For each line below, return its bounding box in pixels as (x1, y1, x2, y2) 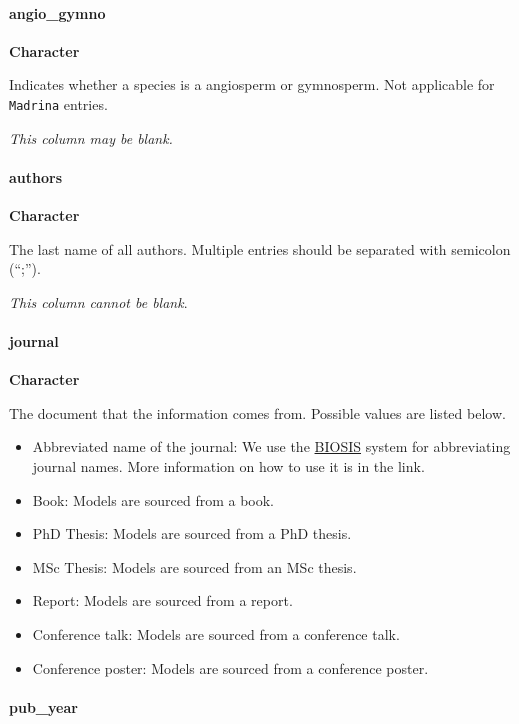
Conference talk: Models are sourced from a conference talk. (32, 623, 400, 644)
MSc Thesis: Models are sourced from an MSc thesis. (32, 556, 357, 577)
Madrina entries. (9, 93, 108, 114)
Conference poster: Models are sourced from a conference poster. (32, 657, 429, 678)
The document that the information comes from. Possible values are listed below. (9, 402, 506, 423)
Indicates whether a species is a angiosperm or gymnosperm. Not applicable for (9, 74, 495, 95)
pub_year (9, 696, 78, 717)
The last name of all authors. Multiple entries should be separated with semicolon (9, 238, 511, 259)
